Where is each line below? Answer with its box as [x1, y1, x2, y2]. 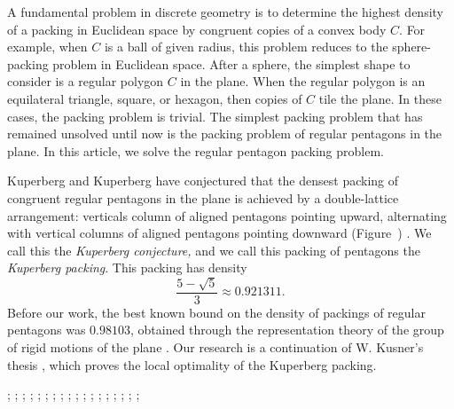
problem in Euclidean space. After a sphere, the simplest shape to [52, 54, 411, 73]
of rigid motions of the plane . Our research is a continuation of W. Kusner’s [7, 337, 424, 356]
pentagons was [7, 320, 86, 339]
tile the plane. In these [318, 89, 442, 107]
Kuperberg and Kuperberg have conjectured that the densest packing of [7, 171, 398, 190]
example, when [7, 37, 88, 56]
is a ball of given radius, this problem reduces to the [104, 37, 388, 56]
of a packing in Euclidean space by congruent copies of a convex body [7, 20, 387, 38]
